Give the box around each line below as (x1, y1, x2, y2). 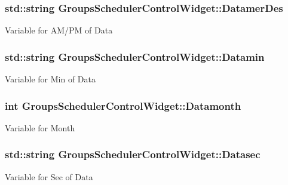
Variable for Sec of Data (5, 170, 93, 183)
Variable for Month (5, 121, 75, 134)
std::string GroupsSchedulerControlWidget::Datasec (5, 147, 261, 162)
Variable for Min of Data (5, 73, 96, 85)
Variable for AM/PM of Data (5, 24, 113, 36)
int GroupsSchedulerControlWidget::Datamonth (5, 98, 241, 113)
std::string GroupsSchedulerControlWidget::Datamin (5, 49, 265, 64)
